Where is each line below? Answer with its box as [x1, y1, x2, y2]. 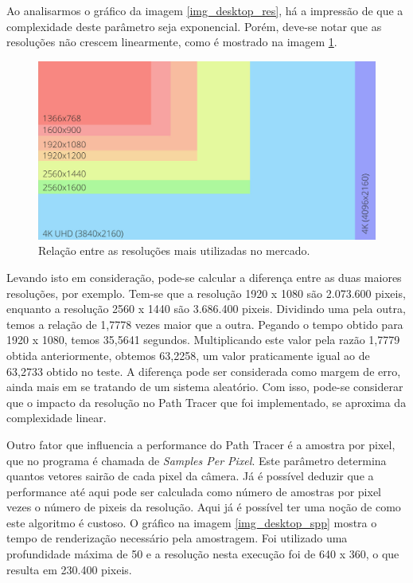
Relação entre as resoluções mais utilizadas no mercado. [38, 242, 310, 259]
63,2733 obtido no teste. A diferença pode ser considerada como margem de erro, [6, 362, 401, 379]
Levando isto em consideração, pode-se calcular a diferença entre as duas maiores [6, 268, 402, 285]
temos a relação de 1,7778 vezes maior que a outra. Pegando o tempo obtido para [6, 315, 403, 332]
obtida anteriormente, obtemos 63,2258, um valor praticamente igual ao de [6, 346, 370, 363]
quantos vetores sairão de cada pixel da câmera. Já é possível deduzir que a [6, 468, 374, 484]
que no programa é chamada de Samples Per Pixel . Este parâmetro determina [6, 452, 387, 468]
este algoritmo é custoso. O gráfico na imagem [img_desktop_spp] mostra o [6, 514, 377, 530]
